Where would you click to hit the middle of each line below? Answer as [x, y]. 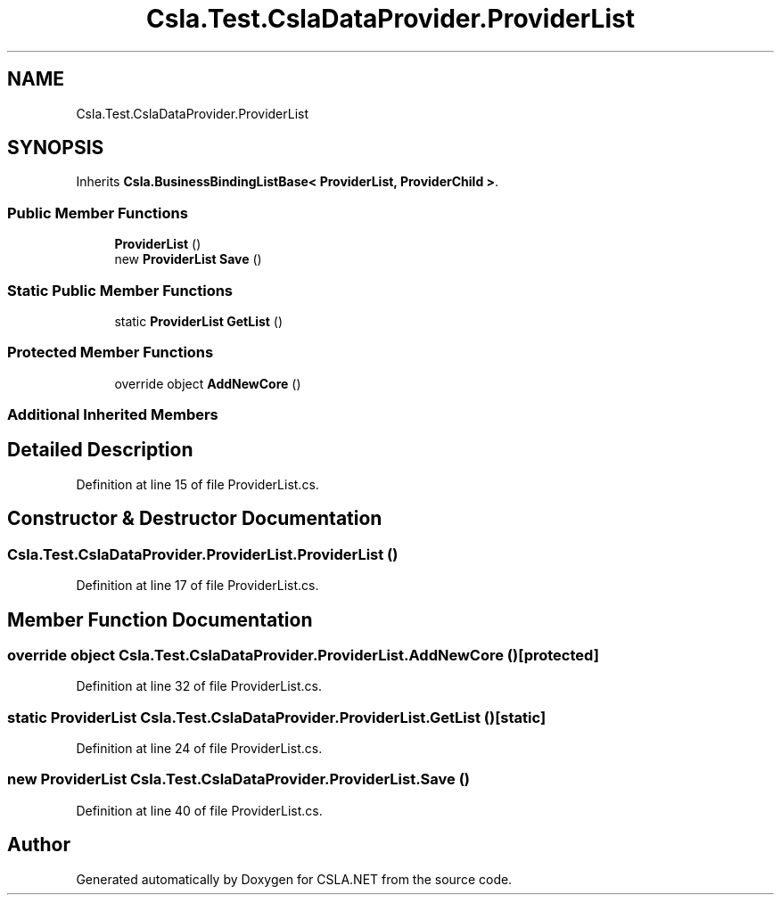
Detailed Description [100, 450]
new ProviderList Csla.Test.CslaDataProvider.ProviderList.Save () [238, 779]
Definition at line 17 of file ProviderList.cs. [197, 586]
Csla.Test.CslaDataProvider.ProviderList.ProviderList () [203, 554]
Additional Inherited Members [113, 415]
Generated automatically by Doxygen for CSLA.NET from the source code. [294, 879]
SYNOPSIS [56, 148]
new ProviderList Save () [188, 259]
